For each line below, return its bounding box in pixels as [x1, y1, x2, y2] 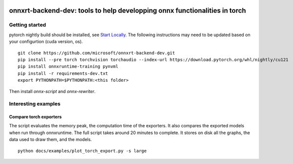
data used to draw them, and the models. [9, 137, 92, 142]
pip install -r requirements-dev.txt [18, 70, 109, 76]
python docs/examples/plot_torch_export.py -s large [18, 148, 147, 154]
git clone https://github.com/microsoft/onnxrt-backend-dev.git [18, 50, 176, 56]
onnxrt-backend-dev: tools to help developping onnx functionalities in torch [9, 6, 247, 15]
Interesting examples [9, 100, 61, 107]
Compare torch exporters [9, 114, 62, 120]
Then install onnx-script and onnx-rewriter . [9, 88, 96, 94]
